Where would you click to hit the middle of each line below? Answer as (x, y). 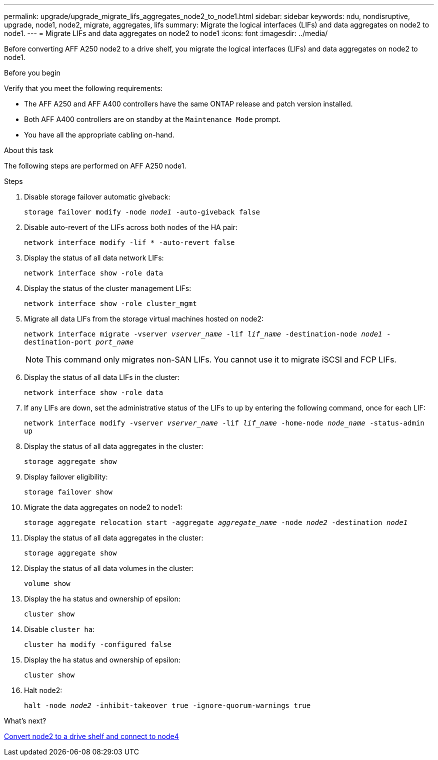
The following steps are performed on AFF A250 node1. (95, 166)
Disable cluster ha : (59, 629)
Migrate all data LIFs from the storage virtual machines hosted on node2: (144, 319)
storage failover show (68, 492)
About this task (29, 150)
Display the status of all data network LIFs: (94, 258)
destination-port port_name (79, 342)
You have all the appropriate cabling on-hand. (99, 135)
